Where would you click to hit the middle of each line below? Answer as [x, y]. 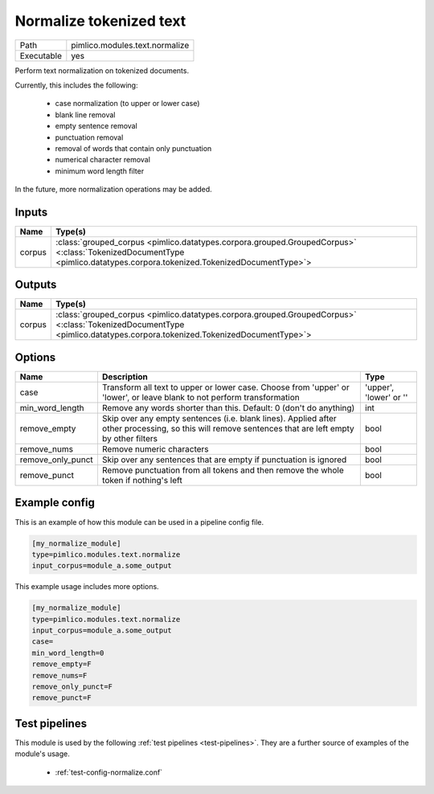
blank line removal [85, 115]
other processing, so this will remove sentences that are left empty [228, 428]
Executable [41, 55]
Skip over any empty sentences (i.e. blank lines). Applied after [219, 418]
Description [125, 377]
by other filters [130, 438]
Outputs [36, 285]
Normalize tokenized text [100, 21]
